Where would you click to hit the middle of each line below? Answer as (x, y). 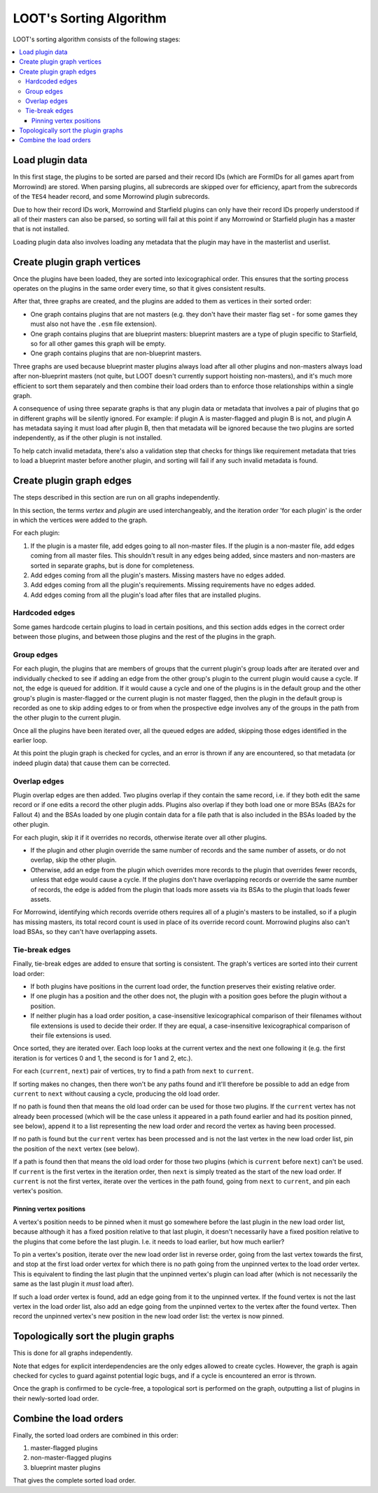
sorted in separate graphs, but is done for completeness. (113, 565)
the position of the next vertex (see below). (76, 1148)
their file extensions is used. (71, 1035)
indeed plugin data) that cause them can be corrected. (92, 763)
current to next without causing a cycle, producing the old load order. (116, 1094)
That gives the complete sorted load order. (75, 1480)
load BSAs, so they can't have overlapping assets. (85, 932)
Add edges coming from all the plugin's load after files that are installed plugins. (146, 595)
